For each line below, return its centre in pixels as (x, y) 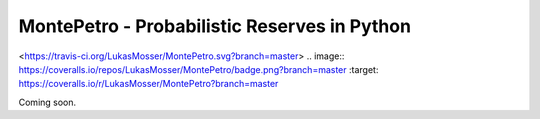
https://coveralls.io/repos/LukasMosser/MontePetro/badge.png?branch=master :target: (198, 69)
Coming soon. (47, 102)
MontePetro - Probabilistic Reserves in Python (215, 26)
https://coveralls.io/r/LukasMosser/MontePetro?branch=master (148, 84)
